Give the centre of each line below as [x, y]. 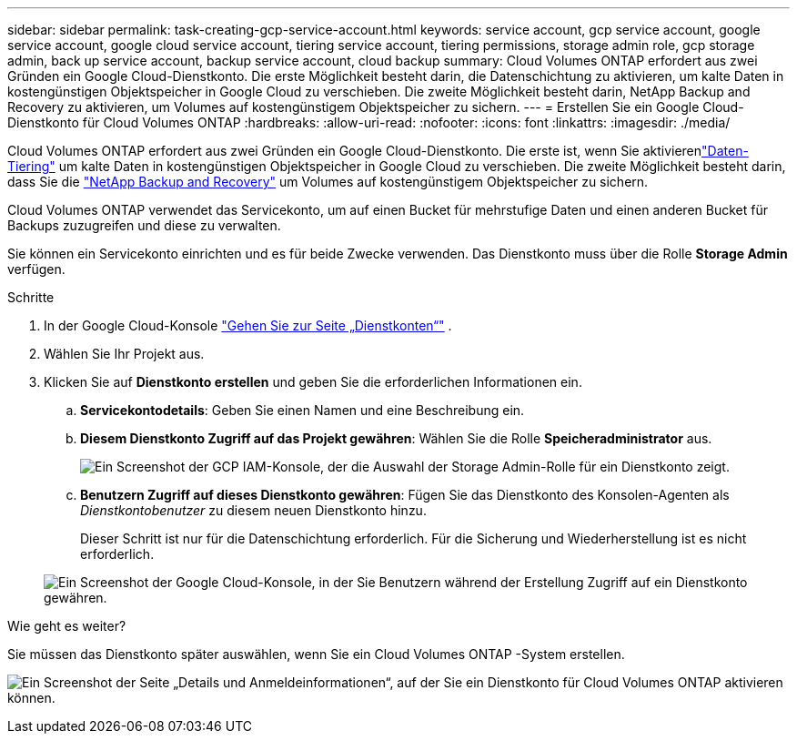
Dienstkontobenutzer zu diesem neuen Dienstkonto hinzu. [253, 510]
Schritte [31, 297]
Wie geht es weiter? [67, 626]
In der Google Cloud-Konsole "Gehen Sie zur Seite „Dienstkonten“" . [248, 325]
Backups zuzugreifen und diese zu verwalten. [144, 225]
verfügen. [36, 269]
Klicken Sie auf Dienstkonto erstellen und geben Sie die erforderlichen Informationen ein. [313, 382]
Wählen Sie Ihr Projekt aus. [124, 354]
